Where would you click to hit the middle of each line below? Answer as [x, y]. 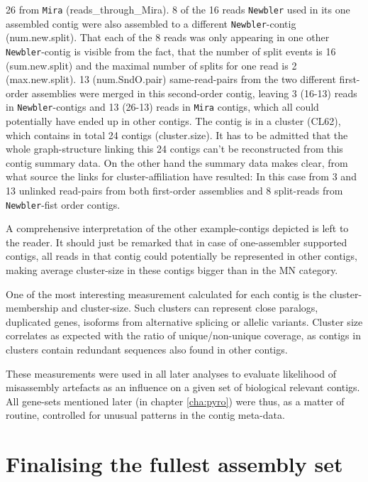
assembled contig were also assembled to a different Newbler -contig [151, 23]
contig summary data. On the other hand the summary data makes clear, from [177, 162]
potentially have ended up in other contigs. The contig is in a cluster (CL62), [173, 121]
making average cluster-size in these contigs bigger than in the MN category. [172, 270]
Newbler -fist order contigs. [63, 204]
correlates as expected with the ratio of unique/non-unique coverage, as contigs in [183, 335]
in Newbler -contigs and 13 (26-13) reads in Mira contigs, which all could [162, 107]
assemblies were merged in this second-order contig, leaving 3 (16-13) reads [194, 93]
